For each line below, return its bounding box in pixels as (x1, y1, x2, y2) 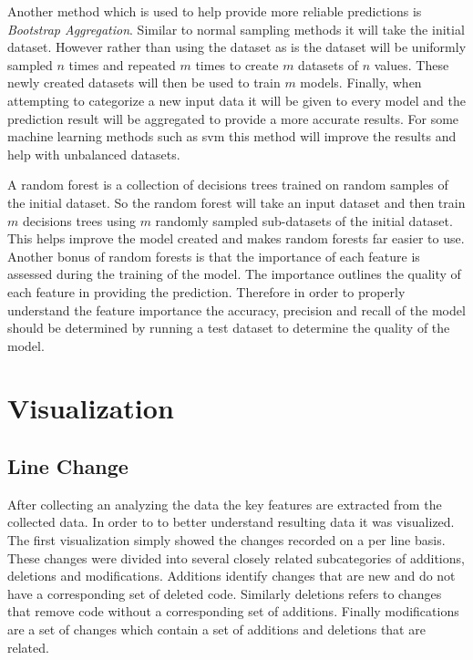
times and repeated (68, 55, 176, 74)
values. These (374, 55, 449, 74)
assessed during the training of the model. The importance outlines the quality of (7, 264, 461, 284)
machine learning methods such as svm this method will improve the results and (7, 127, 457, 146)
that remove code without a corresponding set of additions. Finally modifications (7, 602, 459, 621)
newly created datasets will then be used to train (7, 73, 281, 92)
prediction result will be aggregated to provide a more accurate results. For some (7, 108, 459, 128)
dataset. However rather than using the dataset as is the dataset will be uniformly (7, 37, 467, 57)
